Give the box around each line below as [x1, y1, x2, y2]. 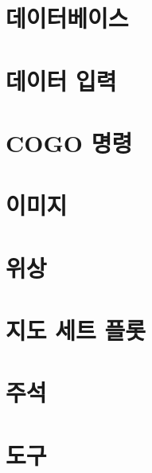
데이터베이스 [6, 2, 129, 34]
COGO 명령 [6, 126, 133, 158]
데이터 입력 [6, 64, 117, 96]
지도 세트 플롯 [6, 314, 146, 346]
